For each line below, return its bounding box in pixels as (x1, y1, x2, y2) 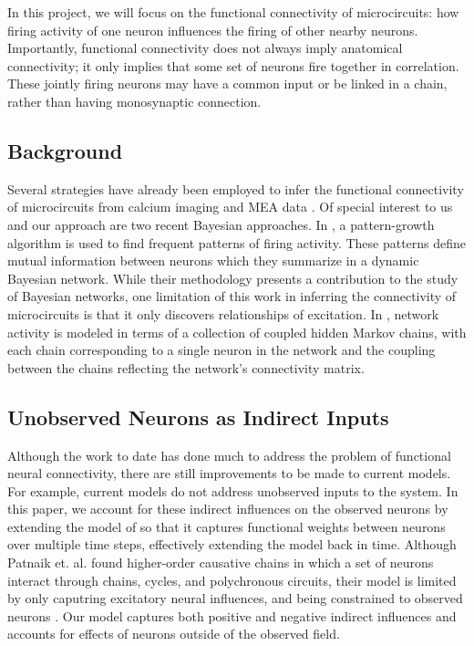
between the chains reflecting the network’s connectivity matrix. (7, 358, 365, 377)
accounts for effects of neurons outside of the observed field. (7, 624, 340, 643)
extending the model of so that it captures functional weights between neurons (7, 516, 446, 536)
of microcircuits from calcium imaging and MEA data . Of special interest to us (7, 197, 453, 216)
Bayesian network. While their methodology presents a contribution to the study (7, 268, 459, 287)
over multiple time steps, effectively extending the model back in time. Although (7, 535, 457, 554)
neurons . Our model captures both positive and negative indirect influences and (7, 606, 457, 625)
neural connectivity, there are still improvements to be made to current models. (7, 464, 451, 483)
